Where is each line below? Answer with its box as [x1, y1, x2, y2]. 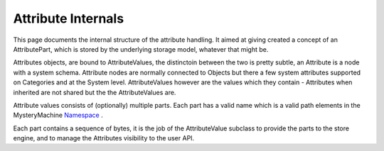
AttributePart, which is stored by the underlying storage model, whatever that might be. [13, 45, 269, 53]
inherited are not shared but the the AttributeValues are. [13, 88, 176, 96]
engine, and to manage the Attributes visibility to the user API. [13, 134, 195, 142]
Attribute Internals [13, 11, 124, 26]
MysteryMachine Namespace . [13, 111, 103, 120]
